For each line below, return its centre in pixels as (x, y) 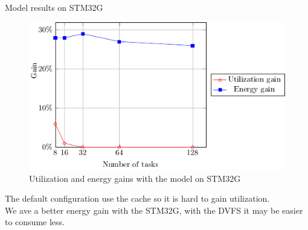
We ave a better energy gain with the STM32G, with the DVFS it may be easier (154, 210)
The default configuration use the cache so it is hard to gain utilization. (137, 198)
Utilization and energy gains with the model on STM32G (135, 178)
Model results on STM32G (54, 7)
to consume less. (35, 222)
